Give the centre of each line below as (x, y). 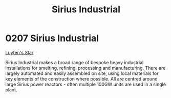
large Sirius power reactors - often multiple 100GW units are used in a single (86, 84)
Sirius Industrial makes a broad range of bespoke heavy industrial (74, 62)
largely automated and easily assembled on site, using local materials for (82, 73)
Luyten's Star (19, 52)
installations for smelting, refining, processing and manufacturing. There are (85, 68)
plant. (11, 90)
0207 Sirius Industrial (52, 38)
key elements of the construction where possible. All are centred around (81, 79)
